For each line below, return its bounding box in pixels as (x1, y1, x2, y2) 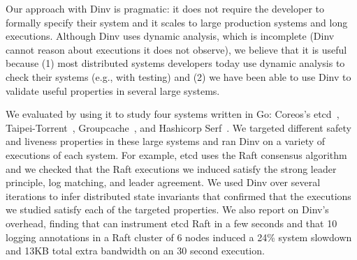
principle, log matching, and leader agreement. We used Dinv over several (6, 175, 321, 190)
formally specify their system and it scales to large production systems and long (6, 15, 348, 29)
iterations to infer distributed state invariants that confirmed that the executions (6, 188, 351, 203)
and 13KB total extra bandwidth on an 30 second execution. (6, 243, 265, 258)
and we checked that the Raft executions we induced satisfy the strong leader (6, 161, 337, 176)
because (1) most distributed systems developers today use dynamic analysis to (6, 56, 345, 70)
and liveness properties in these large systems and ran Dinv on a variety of (6, 134, 326, 148)
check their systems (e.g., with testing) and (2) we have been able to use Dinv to (6, 69, 351, 84)
